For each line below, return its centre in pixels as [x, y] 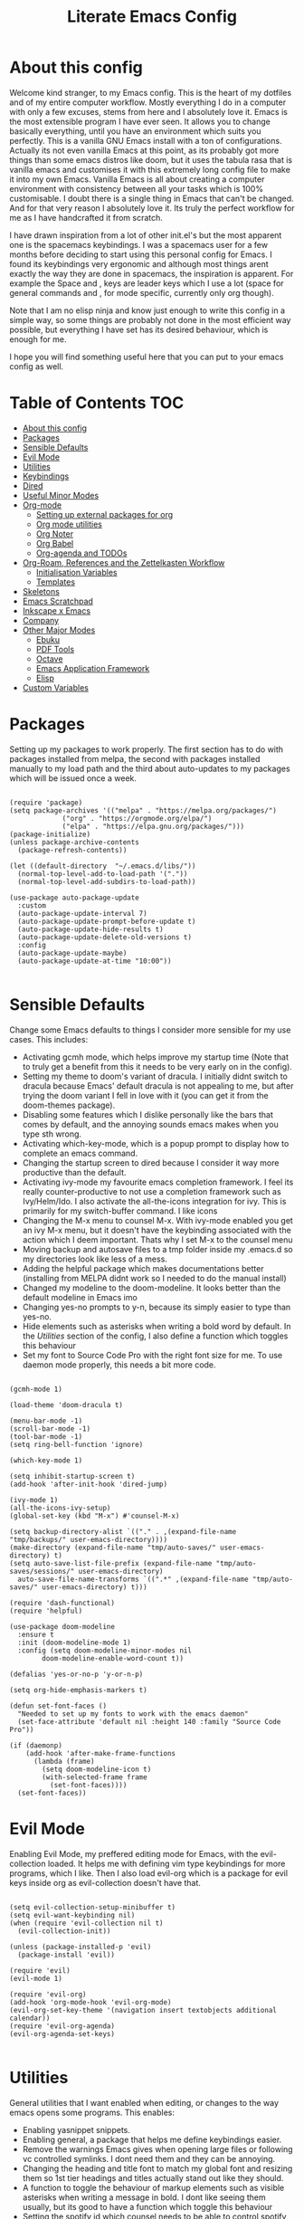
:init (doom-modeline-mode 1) [74, 1643]
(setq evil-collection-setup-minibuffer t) [93, 1907]
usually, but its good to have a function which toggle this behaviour [147, 2206]
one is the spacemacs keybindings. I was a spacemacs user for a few [139, 244]
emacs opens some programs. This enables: [92, 2112]
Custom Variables [55, 687]
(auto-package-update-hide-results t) [91, 929]
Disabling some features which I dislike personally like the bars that [148, 1114]
